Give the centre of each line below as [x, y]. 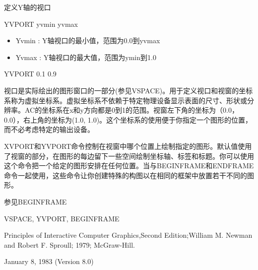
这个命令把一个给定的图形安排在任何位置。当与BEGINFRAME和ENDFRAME [129, 166]
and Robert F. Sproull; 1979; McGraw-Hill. [69, 244]
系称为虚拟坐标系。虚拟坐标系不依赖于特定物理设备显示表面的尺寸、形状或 [126, 100]
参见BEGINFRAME [35, 201]
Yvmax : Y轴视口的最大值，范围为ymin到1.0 [86, 57]
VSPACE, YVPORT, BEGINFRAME [62, 218]
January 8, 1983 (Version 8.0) [49, 261]
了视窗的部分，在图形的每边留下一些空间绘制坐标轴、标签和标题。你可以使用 [129, 156]
